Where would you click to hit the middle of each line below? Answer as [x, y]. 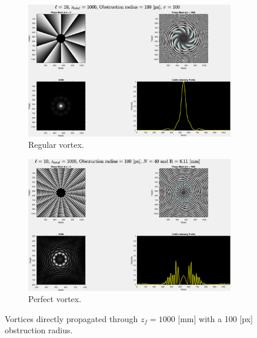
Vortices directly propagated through [71, 318]
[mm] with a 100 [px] [215, 318]
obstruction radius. [39, 330]
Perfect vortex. [55, 299]
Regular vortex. [56, 145]
